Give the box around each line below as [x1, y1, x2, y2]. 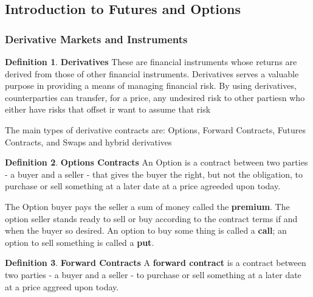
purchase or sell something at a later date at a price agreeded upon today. [5, 180, 281, 192]
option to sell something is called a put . [5, 236, 154, 248]
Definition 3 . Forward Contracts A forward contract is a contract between [5, 256, 306, 269]
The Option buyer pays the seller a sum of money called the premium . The [5, 200, 290, 212]
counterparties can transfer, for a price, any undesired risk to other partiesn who [5, 91, 305, 103]
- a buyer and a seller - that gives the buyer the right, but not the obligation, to [5, 167, 303, 180]
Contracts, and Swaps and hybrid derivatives [5, 135, 172, 148]
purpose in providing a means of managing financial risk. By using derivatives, [5, 79, 297, 92]
